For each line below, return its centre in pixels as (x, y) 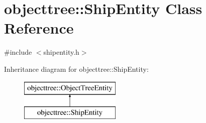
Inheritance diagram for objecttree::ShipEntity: (76, 69)
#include (18, 52)
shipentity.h (61, 52)
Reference (39, 28)
